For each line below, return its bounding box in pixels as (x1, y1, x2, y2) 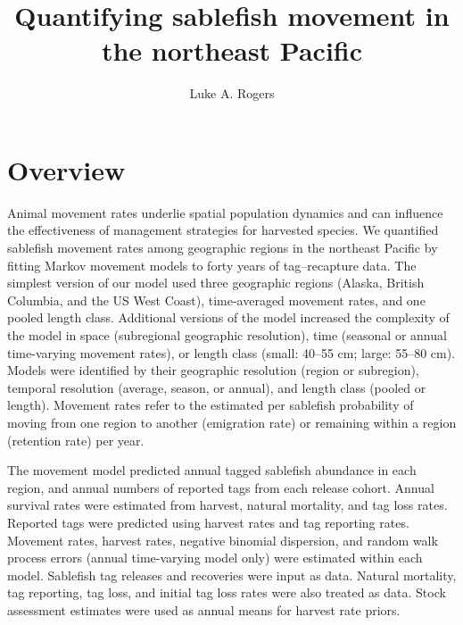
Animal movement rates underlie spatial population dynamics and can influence (7, 203, 443, 221)
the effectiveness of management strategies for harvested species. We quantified (7, 221, 439, 239)
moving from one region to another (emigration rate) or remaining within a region (7, 412, 457, 431)
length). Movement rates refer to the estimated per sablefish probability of (7, 396, 414, 414)
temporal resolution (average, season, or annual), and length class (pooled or (7, 378, 426, 396)
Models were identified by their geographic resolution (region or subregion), (7, 361, 419, 379)
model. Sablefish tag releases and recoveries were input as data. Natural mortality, (7, 565, 457, 584)
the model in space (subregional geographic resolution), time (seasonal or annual (7, 326, 447, 344)
